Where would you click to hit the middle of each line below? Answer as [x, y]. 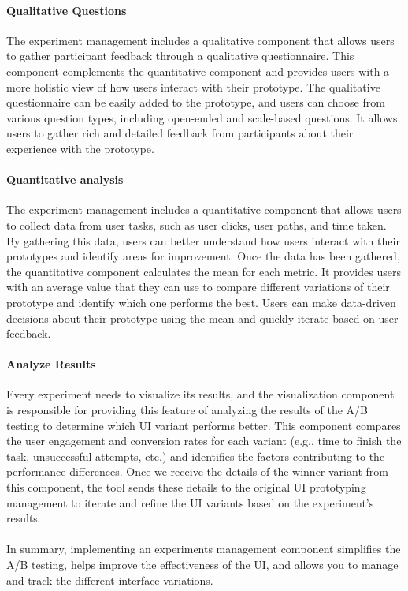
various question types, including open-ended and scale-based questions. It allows [202, 117]
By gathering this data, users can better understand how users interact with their [203, 240]
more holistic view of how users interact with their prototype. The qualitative [193, 86]
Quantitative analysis [65, 180]
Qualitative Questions [67, 10]
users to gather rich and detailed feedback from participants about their [180, 133]
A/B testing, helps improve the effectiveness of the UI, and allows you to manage [202, 565]
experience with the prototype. [80, 148]
